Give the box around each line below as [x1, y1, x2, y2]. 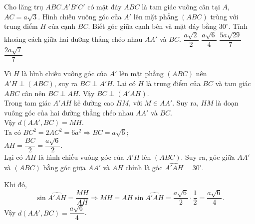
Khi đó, [4, 179, 27, 189]
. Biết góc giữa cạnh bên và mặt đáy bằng [88, 21, 217, 31]
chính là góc [125, 162, 163, 173]
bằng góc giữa [43, 162, 86, 173]
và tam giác [215, 78, 251, 89]
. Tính [228, 21, 248, 31]
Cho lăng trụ [4, 1, 43, 11]
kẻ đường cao [74, 98, 114, 108]
